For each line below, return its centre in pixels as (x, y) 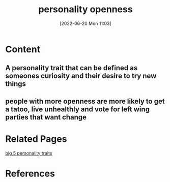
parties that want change (46, 117)
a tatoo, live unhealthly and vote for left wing (78, 109)
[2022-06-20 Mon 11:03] (86, 23)
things (16, 84)
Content (23, 49)
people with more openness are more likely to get (85, 101)
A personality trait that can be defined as (72, 68)
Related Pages (36, 139)
